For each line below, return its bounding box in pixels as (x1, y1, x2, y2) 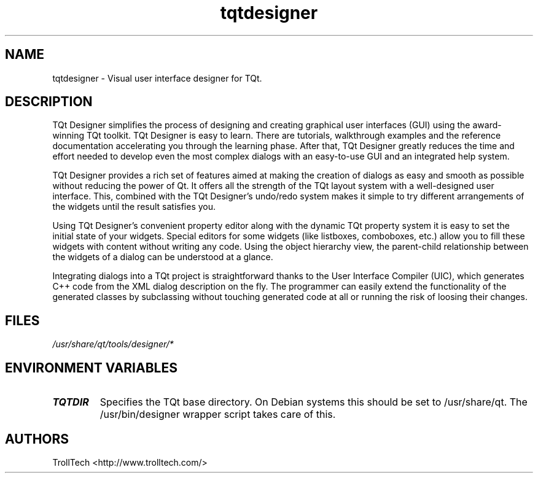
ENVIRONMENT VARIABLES (5, 360, 177, 376)
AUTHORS (5, 431, 69, 447)
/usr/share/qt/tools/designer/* (52, 339, 174, 350)
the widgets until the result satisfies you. (52, 201, 216, 212)
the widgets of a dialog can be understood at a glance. (52, 252, 273, 263)
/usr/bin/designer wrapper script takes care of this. (99, 408, 336, 421)
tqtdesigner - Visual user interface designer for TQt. (52, 72, 262, 83)
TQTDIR (52, 396, 89, 409)
